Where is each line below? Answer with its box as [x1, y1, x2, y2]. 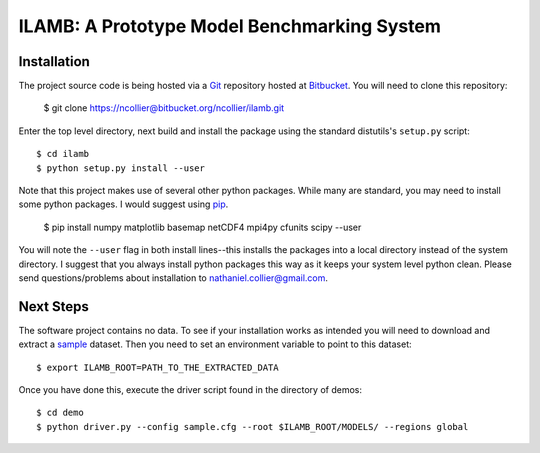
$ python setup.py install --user [36, 162, 205, 174]
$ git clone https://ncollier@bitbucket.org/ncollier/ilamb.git [43, 102, 285, 114]
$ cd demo [36, 407, 84, 419]
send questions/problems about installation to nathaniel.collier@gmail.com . [18, 271, 329, 284]
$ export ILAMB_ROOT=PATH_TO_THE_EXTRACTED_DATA [36, 361, 279, 373]
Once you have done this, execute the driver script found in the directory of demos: [18, 384, 362, 396]
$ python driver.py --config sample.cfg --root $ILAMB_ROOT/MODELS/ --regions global [36, 421, 469, 432]
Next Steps [18, 298, 89, 315]
